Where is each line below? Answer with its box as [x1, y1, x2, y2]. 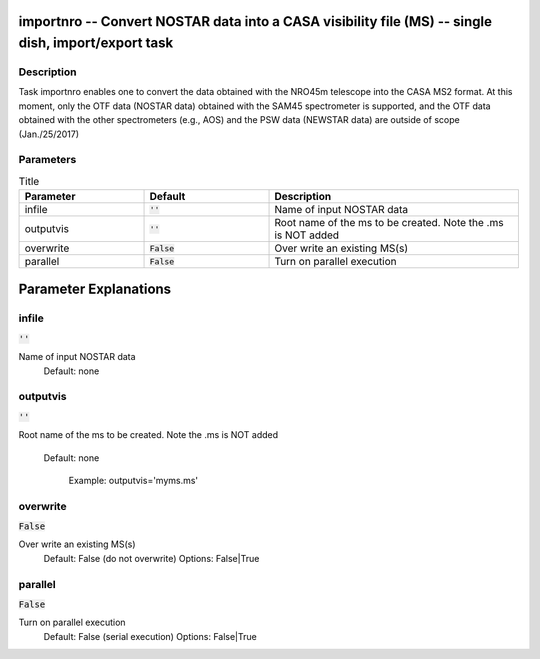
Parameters [18, 153, 77, 167]
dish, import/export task [18, 35, 174, 52]
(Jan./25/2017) [18, 128, 80, 140]
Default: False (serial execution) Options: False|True [43, 630, 257, 642]
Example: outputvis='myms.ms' [68, 474, 199, 486]
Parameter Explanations [18, 281, 172, 298]
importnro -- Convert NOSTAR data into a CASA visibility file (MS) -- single [18, 13, 493, 30]
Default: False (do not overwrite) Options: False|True [43, 552, 260, 564]
